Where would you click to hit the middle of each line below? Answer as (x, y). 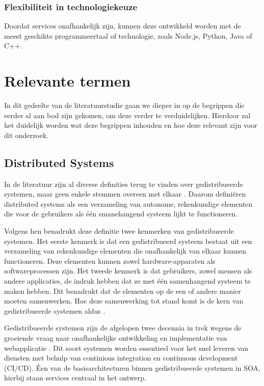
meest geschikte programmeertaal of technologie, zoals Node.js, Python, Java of (128, 35)
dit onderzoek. (27, 135)
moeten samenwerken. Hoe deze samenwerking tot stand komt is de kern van (124, 301)
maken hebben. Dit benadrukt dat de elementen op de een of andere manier (123, 291)
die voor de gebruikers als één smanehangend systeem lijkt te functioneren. (121, 214)
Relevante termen (68, 81)
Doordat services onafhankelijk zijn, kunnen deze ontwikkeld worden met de (123, 26)
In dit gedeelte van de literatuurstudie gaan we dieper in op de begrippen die (124, 105)
